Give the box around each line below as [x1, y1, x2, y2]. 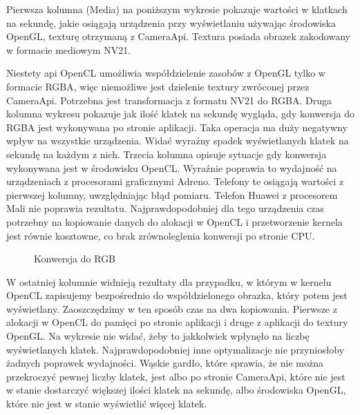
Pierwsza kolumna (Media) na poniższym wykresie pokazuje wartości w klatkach [6, 2, 348, 16]
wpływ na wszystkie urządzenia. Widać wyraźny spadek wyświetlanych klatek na [6, 133, 349, 148]
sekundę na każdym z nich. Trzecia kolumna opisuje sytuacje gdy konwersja [6, 146, 327, 161]
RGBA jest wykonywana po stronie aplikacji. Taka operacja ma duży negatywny [6, 119, 348, 134]
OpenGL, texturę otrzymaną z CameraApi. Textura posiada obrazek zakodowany [6, 29, 350, 44]
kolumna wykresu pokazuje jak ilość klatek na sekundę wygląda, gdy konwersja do [6, 106, 355, 121]
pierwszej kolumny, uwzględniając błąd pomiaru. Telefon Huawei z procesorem [6, 187, 338, 202]
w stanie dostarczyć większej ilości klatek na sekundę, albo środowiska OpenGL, [6, 383, 346, 397]
